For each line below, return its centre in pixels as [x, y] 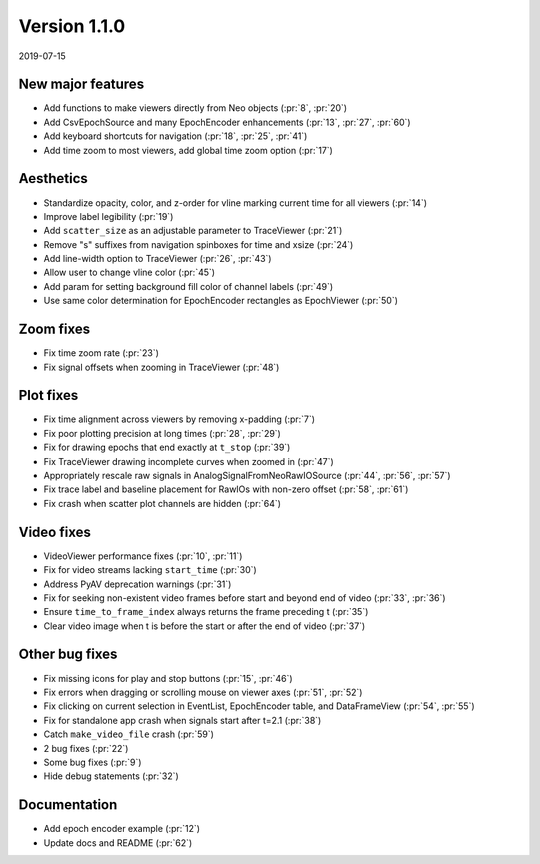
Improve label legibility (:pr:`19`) [108, 216]
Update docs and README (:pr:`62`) [118, 842]
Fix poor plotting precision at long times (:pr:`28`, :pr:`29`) [162, 433]
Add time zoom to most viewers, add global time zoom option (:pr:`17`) [188, 150]
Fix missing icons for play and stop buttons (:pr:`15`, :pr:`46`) [168, 678]
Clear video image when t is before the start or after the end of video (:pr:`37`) [204, 626]
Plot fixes [48, 395]
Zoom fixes [54, 329]
